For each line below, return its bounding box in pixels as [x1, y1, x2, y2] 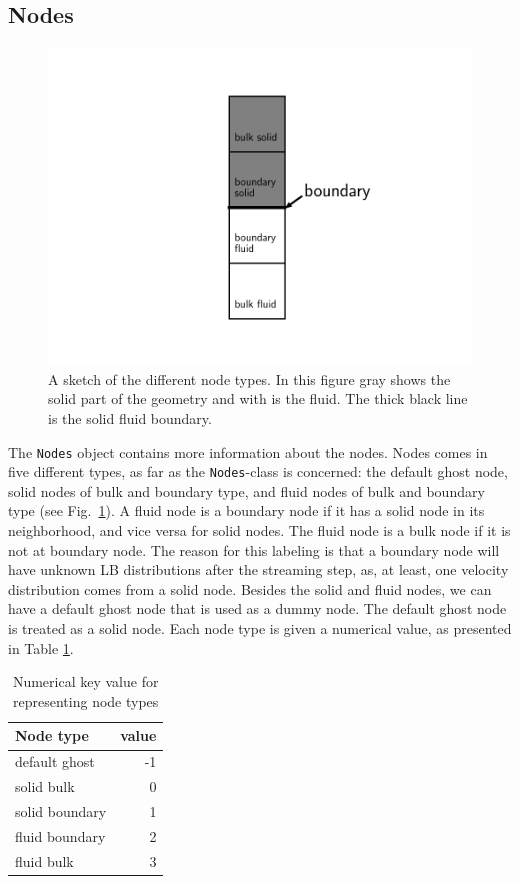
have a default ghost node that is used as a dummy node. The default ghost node [8, 598, 507, 619]
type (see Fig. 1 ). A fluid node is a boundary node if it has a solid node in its [8, 500, 485, 521]
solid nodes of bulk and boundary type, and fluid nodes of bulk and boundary [8, 480, 485, 501]
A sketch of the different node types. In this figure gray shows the [48, 368, 451, 389]
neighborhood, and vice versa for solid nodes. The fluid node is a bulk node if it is [8, 520, 511, 541]
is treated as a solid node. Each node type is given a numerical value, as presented [8, 618, 512, 639]
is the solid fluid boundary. [48, 407, 212, 428]
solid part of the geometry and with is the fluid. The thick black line [48, 388, 468, 409]
